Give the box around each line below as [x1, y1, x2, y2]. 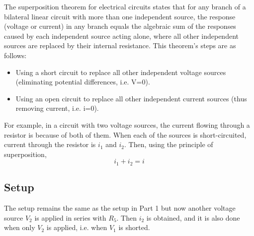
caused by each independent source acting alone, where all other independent [4, 30, 239, 41]
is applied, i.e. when [46, 222, 107, 233]
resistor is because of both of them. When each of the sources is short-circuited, [4, 129, 247, 140]
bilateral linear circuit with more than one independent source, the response [4, 11, 236, 21]
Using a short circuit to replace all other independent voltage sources [15, 67, 226, 77]
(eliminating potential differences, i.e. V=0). [15, 77, 150, 87]
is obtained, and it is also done [146, 212, 240, 223]
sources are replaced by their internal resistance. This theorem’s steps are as [4, 40, 236, 51]
